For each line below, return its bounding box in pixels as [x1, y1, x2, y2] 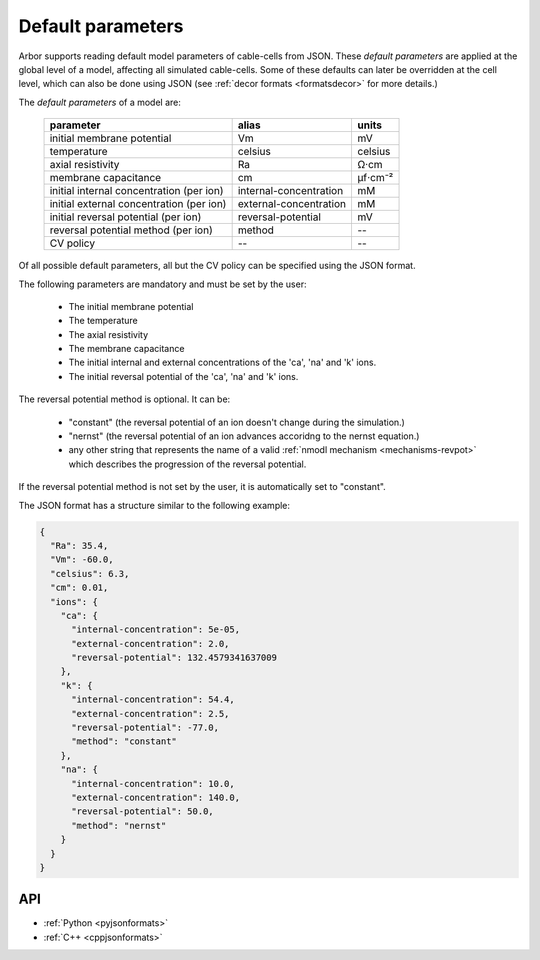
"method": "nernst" [71, 820, 167, 831]
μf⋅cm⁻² [356, 171, 394, 185]
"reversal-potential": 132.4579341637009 [71, 652, 277, 664]
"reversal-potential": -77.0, [71, 722, 220, 734]
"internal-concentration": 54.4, [71, 694, 235, 705]
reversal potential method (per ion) [49, 223, 214, 237]
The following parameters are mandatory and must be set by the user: [18, 278, 307, 290]
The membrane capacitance [68, 343, 185, 355]
